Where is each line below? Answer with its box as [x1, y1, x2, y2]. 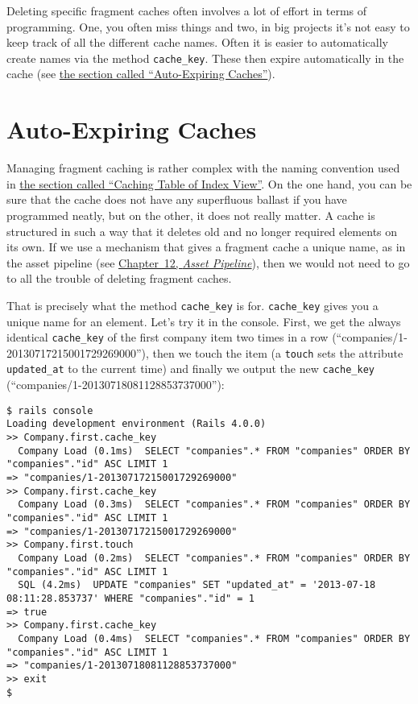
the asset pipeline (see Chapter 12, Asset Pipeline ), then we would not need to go [6, 254, 410, 271]
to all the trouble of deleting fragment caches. [6, 270, 232, 287]
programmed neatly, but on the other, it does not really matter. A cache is [6, 206, 375, 223]
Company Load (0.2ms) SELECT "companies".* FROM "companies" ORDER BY [18, 552, 411, 564]
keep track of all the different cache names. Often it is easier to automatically [6, 34, 388, 51]
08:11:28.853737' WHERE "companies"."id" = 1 [6, 592, 255, 604]
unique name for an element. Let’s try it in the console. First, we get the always [6, 313, 401, 329]
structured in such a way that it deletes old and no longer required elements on [6, 222, 398, 239]
